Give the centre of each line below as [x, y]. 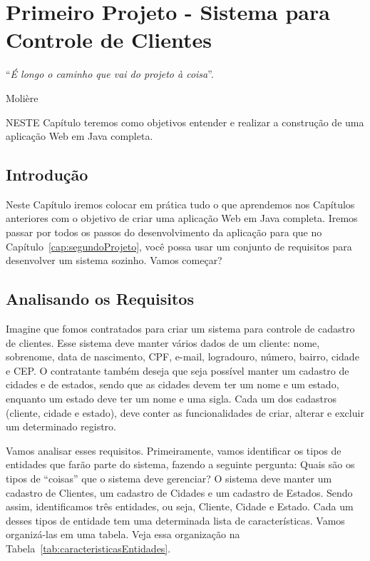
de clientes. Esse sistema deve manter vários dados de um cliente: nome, [163, 342]
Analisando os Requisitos [100, 299]
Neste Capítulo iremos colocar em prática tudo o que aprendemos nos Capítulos [180, 204]
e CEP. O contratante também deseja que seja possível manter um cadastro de [178, 370]
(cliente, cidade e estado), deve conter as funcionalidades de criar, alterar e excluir [185, 412]
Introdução [47, 175]
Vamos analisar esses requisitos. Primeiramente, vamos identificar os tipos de [174, 450]
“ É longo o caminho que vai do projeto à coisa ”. [110, 74]
